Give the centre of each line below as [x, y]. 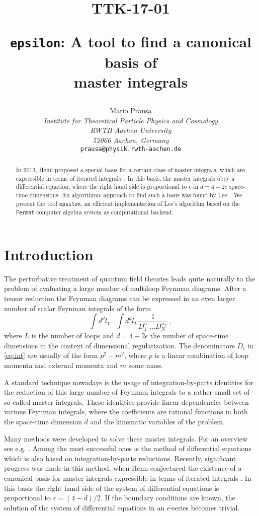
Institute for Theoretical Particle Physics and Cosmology [131, 120]
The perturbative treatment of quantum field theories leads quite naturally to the [130, 278]
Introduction [49, 254]
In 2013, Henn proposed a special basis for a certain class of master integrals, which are [130, 169]
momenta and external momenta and [61, 365]
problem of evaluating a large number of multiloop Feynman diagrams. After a [125, 288]
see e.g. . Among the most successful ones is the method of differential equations [128, 448]
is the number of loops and [73, 336]
